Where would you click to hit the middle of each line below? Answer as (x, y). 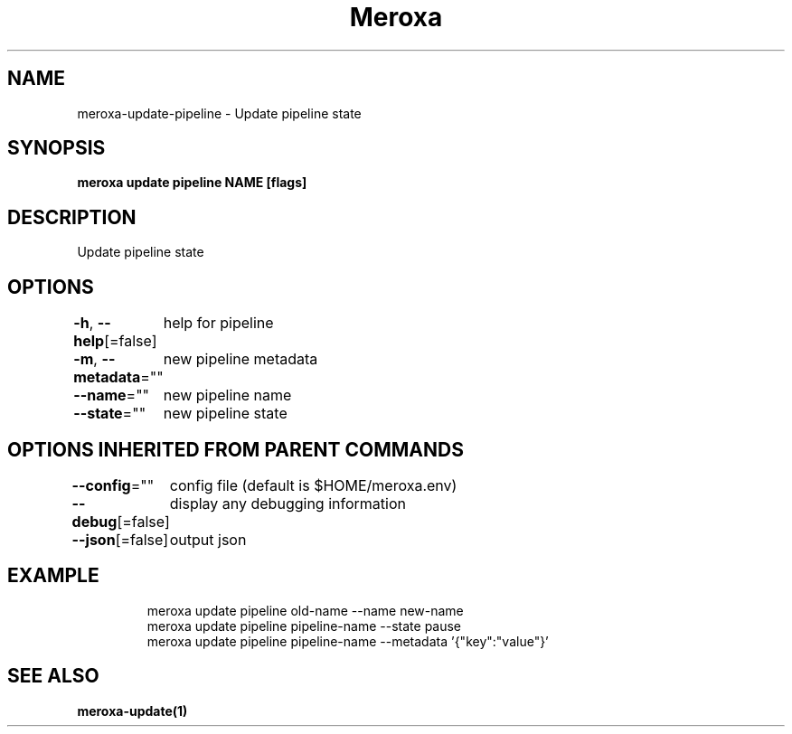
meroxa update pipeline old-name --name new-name (305, 610)
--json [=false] (120, 539)
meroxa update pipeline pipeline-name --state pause (304, 626)
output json (208, 539)
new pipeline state (225, 414)
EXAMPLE (53, 576)
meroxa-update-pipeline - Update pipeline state (219, 113)
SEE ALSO (53, 676)
